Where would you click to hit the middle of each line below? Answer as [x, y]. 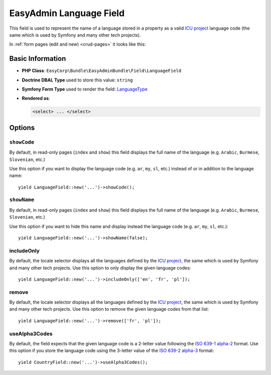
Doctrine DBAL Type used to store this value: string [77, 80]
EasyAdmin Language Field [67, 13]
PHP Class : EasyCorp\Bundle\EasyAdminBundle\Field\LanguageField [102, 71]
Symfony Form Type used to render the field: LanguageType [85, 89]
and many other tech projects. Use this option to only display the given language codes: [100, 268]
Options [22, 127]
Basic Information [38, 59]
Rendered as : [36, 99]
